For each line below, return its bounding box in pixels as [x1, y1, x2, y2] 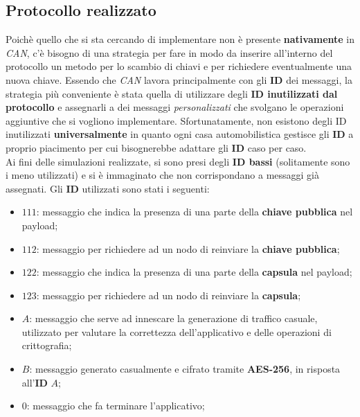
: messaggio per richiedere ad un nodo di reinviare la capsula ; [36, 287, 301, 302]
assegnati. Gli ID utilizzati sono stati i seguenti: [6, 181, 210, 195]
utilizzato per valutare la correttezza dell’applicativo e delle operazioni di [21, 324, 332, 339]
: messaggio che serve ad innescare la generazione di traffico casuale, [29, 311, 318, 326]
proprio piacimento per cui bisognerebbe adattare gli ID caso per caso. [6, 140, 307, 154]
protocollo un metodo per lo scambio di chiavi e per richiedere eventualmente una [6, 59, 352, 73]
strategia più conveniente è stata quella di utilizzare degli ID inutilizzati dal [6, 86, 338, 100]
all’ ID [21, 375, 48, 389]
